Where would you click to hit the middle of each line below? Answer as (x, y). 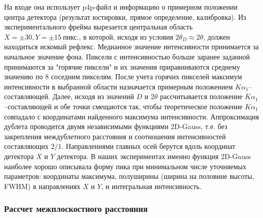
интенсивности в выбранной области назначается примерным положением (119, 86)
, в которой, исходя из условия (126, 36)
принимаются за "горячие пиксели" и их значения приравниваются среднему (122, 66)
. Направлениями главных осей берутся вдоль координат (148, 146)
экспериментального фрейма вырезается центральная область (99, 27)
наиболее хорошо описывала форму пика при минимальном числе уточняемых (125, 166)
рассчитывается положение (201, 96)
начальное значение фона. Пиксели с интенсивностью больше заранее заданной (127, 56)
